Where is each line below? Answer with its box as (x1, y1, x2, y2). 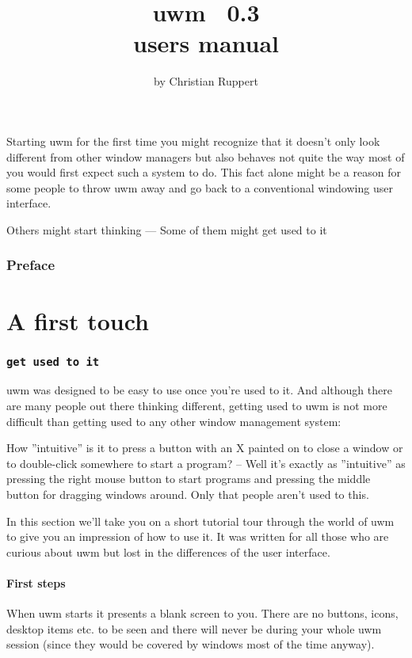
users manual (132, 27, 280, 59)
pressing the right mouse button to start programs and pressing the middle (6, 470, 371, 487)
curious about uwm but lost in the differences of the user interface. (6, 543, 330, 560)
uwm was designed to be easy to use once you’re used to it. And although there (6, 382, 392, 398)
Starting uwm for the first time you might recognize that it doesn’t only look (6, 132, 380, 149)
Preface (6, 255, 55, 275)
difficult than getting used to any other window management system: (6, 413, 341, 429)
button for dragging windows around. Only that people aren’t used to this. (6, 486, 369, 503)
